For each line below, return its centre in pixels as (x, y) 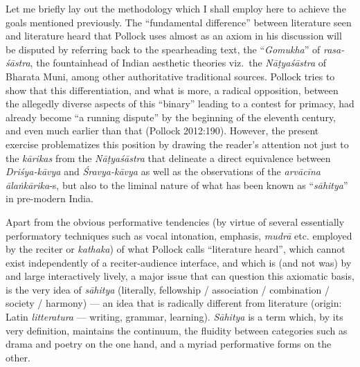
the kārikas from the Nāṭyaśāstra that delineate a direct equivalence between (168, 158)
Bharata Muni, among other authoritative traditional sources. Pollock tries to (170, 76)
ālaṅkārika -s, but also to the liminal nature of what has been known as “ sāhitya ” (177, 185)
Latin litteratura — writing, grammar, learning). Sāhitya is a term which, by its (174, 317)
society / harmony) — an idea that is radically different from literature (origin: (174, 303)
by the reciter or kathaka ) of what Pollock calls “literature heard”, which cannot (175, 249)
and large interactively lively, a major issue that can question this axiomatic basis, (180, 276)
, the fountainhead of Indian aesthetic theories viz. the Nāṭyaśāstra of (178, 63)
